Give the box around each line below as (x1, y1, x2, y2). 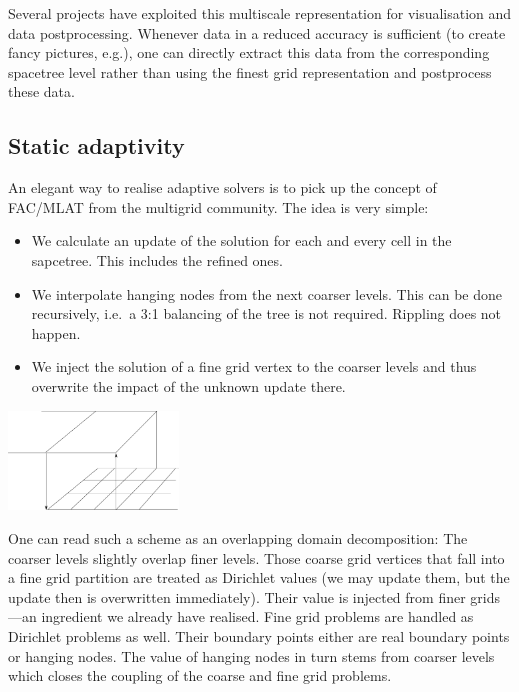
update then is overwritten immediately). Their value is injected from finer (8, 586, 466, 607)
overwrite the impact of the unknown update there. (31, 375, 346, 396)
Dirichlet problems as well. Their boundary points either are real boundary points (8, 625, 510, 646)
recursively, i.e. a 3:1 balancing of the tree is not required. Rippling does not (31, 303, 502, 324)
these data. (8, 81, 75, 102)
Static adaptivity (8, 130, 185, 161)
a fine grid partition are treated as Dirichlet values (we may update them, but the (8, 567, 510, 588)
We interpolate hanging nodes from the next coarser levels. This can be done (31, 283, 503, 304)
